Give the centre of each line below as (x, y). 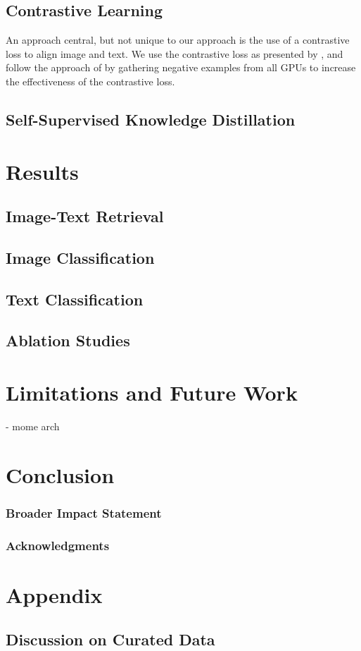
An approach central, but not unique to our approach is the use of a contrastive (178, 40)
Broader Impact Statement (84, 512)
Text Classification (75, 299)
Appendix (54, 594)
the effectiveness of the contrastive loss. (90, 81)
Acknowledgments (58, 545)
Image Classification (80, 257)
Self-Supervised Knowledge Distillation (151, 119)
